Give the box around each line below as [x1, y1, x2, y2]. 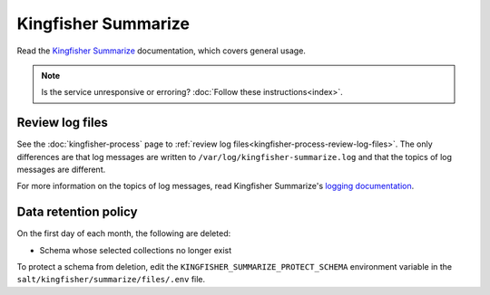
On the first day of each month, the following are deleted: [16, 228, 231, 239]
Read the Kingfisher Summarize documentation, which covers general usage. [16, 45, 306, 56]
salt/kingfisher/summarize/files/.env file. [16, 274, 206, 285]
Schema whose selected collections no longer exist [39, 244, 232, 255]
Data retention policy [16, 205, 138, 220]
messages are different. [16, 164, 106, 176]
